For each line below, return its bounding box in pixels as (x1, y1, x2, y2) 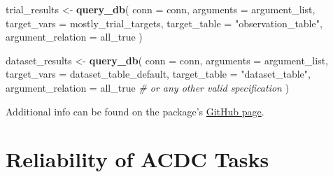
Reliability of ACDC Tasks (6, 145, 269, 174)
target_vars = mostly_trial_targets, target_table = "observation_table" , (6, 15, 323, 30)
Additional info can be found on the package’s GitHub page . (6, 104, 264, 118)
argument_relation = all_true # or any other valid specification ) (6, 80, 290, 94)
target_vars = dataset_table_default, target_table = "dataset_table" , (6, 66, 311, 81)
